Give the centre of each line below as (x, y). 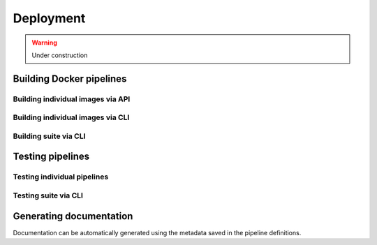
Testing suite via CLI (48, 195)
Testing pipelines (51, 157)
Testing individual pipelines (61, 177)
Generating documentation (73, 216)
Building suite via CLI (49, 136)
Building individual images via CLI (71, 117)
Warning (44, 43)
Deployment (49, 18)
